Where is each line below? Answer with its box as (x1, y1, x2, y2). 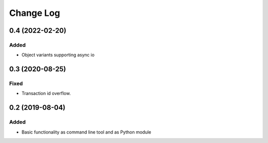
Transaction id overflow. (21, 90, 71, 96)
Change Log (9, 7, 61, 18)
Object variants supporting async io (21, 52, 95, 58)
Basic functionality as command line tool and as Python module (21, 129, 151, 135)
